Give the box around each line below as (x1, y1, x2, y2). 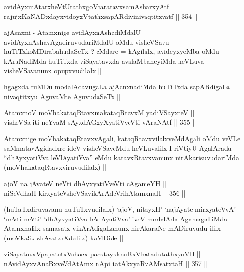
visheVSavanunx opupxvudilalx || (4, 65, 102, 75)
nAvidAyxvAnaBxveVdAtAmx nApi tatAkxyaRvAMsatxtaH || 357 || (4, 258, 208, 269)
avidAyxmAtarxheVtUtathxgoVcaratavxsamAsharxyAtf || (4, 1, 175, 11)
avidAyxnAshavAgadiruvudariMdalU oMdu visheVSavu (4, 36, 169, 47)
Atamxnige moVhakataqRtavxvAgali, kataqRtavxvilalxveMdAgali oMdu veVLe (4, 133, 241, 143)
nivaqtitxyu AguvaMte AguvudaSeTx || (4, 91, 121, 101)
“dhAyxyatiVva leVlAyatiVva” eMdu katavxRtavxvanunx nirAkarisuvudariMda (4, 152, 240, 162)
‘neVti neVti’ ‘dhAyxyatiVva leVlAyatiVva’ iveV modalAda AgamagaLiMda (4, 213, 228, 223)
